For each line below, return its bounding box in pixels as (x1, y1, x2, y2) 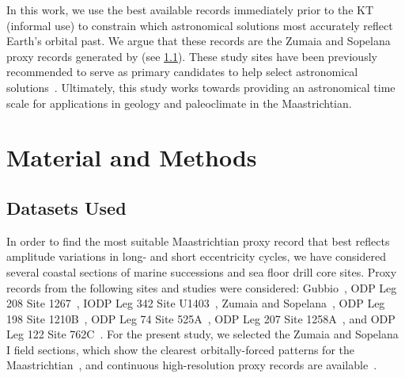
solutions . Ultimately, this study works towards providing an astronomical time (6, 78, 396, 95)
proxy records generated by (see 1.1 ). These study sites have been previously (6, 48, 377, 64)
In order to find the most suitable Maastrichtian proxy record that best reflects (6, 232, 390, 249)
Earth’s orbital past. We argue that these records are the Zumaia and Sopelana (6, 32, 391, 49)
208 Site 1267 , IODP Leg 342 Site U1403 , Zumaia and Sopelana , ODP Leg (6, 295, 385, 311)
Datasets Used (6, 195, 127, 220)
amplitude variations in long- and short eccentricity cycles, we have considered (6, 248, 386, 265)
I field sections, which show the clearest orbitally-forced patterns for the (6, 341, 355, 357)
